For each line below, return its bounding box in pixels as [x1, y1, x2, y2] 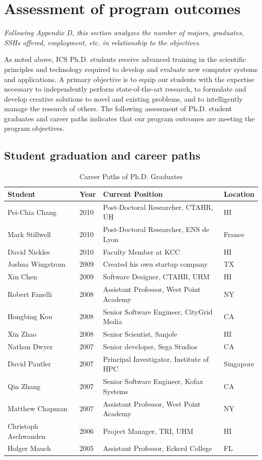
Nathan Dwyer [8, 341, 53, 351]
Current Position [103, 188, 163, 199]
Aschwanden [8, 430, 46, 441]
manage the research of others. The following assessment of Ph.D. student [4, 103, 232, 114]
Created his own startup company [103, 259, 208, 269]
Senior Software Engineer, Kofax [103, 376, 204, 387]
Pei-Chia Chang [8, 206, 57, 217]
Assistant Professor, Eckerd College [103, 443, 212, 453]
